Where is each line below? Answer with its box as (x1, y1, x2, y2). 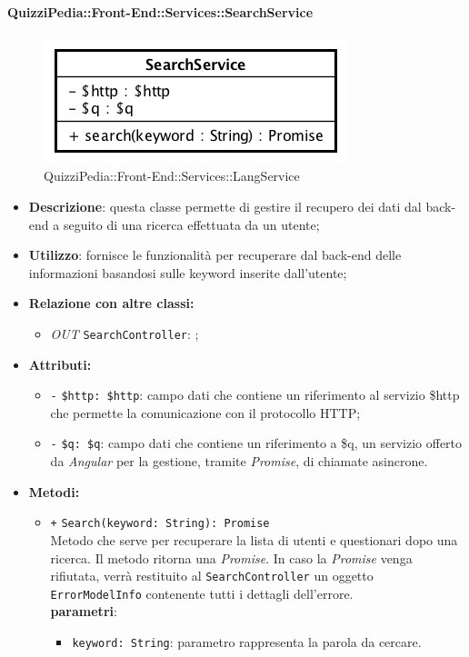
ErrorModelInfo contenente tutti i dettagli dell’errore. (50, 583, 354, 602)
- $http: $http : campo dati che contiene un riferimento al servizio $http (50, 385, 460, 404)
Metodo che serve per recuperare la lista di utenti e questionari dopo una (50, 530, 458, 549)
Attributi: (28, 354, 92, 373)
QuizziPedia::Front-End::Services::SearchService (7, 2, 314, 21)
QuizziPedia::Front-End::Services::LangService (44, 166, 300, 185)
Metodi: (28, 482, 80, 501)
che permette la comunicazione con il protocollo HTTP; (50, 403, 361, 422)
